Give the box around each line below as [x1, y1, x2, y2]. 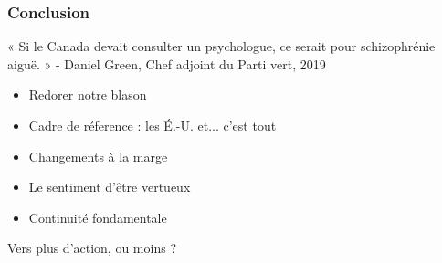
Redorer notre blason [28, 85, 147, 104]
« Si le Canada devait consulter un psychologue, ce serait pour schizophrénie [7, 37, 436, 56]
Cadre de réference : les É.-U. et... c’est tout [28, 116, 277, 134]
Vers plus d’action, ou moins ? [7, 238, 176, 258]
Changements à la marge [28, 146, 168, 165]
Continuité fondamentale [28, 207, 167, 226]
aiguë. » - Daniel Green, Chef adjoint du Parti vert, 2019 [7, 54, 326, 73]
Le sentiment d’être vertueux [28, 177, 191, 196]
